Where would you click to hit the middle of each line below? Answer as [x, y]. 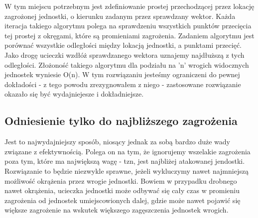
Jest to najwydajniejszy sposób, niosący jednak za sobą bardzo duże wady [117, 142]
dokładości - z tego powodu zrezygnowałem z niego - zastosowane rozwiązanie [123, 84]
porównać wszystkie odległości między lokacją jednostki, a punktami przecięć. [123, 45]
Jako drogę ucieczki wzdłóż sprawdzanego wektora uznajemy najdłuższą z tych [125, 54]
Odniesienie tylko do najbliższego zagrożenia [121, 121]
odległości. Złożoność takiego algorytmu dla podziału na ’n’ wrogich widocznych [127, 64]
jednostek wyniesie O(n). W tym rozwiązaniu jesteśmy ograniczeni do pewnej [122, 74]
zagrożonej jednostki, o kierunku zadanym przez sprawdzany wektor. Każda [120, 16]
